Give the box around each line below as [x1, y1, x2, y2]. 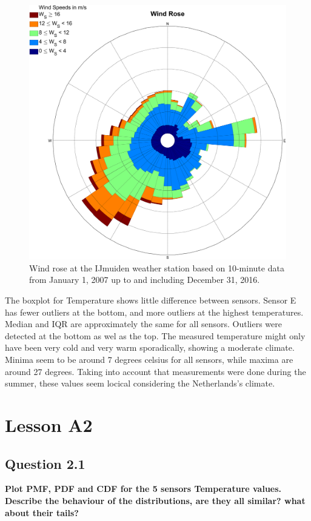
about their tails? [5, 506, 79, 519]
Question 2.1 [5, 454, 85, 473]
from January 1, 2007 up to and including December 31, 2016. [29, 273, 260, 286]
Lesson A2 [5, 412, 93, 437]
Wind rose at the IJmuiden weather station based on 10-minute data [29, 261, 284, 274]
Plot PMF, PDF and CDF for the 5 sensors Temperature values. [5, 482, 282, 495]
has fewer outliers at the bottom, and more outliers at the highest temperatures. [5, 305, 304, 318]
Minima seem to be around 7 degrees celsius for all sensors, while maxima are [5, 353, 293, 366]
